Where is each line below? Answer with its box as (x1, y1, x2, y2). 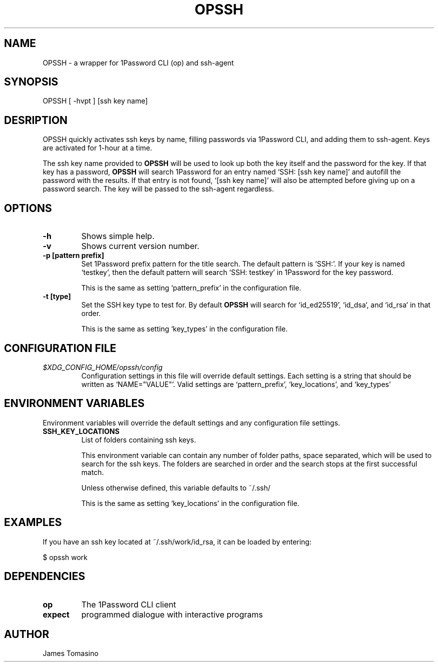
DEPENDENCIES (4, 570, 85, 583)
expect (42, 609, 69, 619)
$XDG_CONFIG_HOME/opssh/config (42, 362, 163, 371)
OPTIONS (4, 201, 52, 214)
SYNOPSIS (4, 75, 58, 88)
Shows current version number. (81, 241, 199, 251)
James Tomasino (42, 649, 98, 658)
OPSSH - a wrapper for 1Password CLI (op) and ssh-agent (42, 58, 234, 67)
